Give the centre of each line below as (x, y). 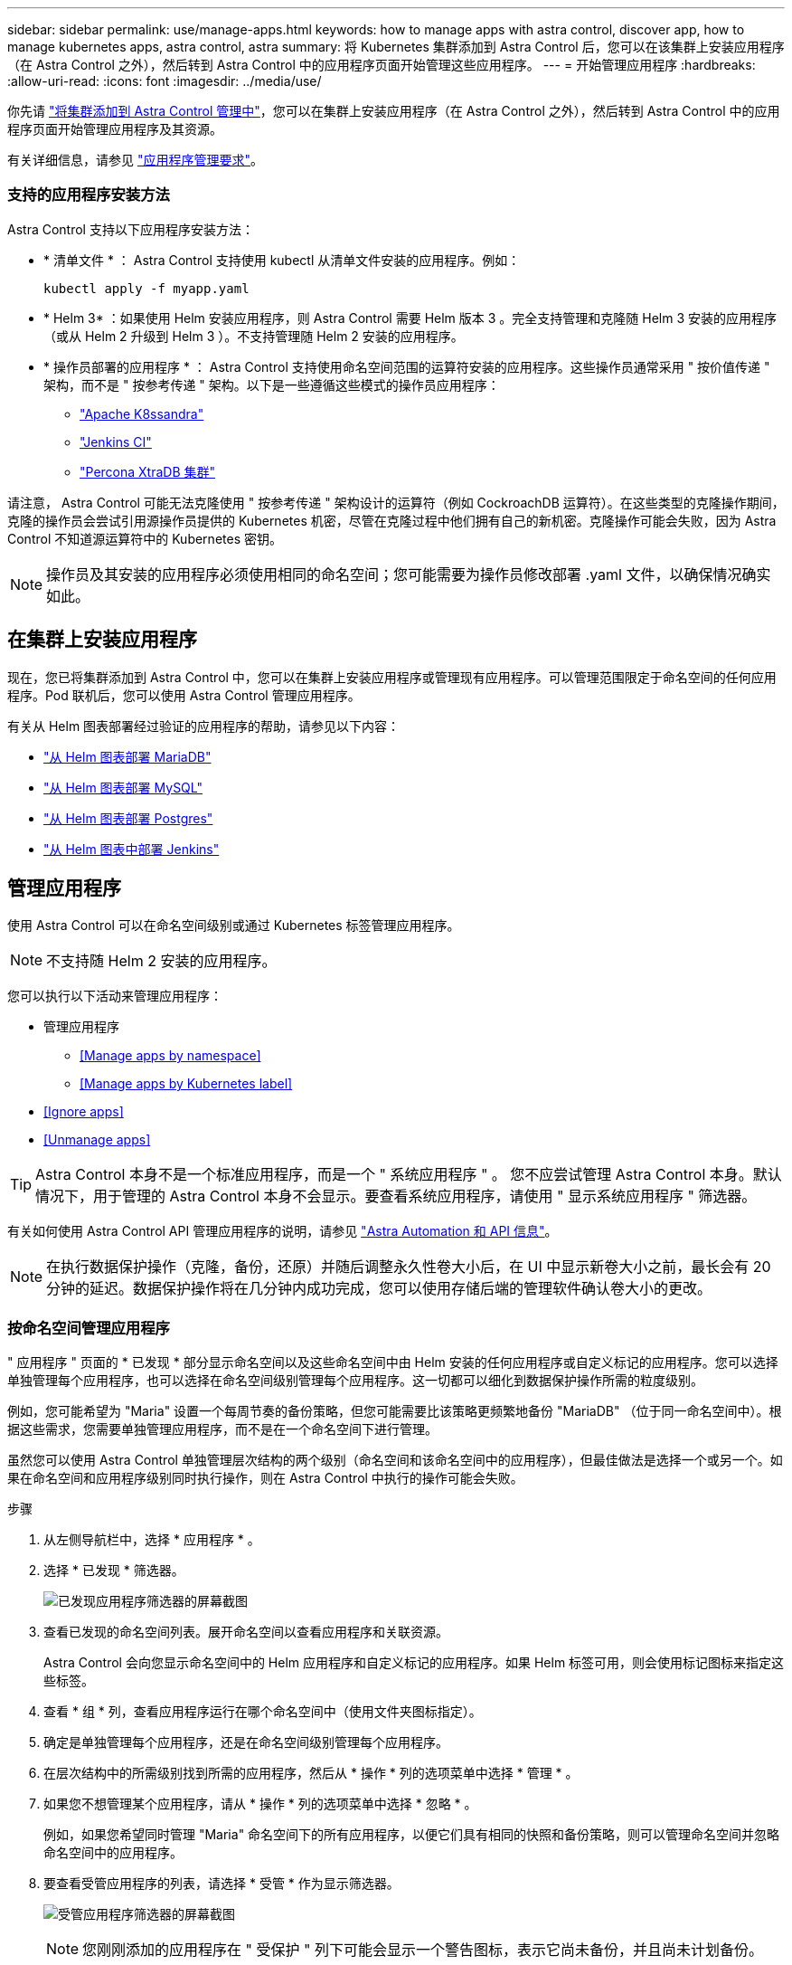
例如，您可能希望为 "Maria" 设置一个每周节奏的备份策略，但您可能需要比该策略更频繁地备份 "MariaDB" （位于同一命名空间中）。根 (395, 1411)
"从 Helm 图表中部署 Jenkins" (132, 849)
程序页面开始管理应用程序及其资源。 (115, 129)
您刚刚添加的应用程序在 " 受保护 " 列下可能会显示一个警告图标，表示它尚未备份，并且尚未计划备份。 (423, 1950)
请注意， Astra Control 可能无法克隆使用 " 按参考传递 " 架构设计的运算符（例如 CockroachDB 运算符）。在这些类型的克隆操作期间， (396, 502)
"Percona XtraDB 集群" (148, 471)
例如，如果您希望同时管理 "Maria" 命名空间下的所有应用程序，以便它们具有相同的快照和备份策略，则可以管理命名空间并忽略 (412, 1835)
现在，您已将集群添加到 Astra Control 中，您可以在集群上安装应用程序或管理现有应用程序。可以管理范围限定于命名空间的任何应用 (392, 677)
